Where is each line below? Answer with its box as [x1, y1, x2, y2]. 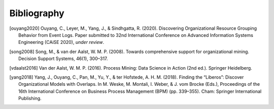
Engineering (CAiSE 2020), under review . [18, 39, 105, 45]
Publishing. [18, 95, 42, 101]
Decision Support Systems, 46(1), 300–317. [18, 56, 108, 62]
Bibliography [9, 8, 64, 19]
